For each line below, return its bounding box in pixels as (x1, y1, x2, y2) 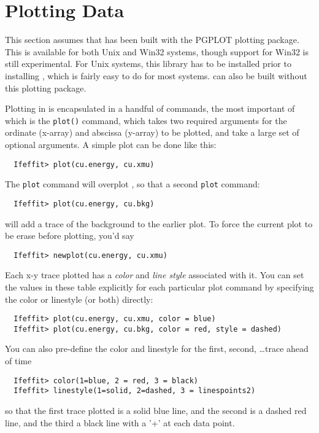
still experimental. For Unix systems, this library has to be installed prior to (5, 57, 291, 70)
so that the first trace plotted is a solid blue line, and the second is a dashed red (5, 404, 307, 416)
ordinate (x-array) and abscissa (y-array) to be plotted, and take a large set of (5, 126, 299, 139)
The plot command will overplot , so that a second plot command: (5, 177, 260, 190)
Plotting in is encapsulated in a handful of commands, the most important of (5, 102, 295, 115)
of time (5, 354, 32, 367)
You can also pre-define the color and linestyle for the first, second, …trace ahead (5, 342, 309, 355)
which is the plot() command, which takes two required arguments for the (5, 114, 287, 127)
